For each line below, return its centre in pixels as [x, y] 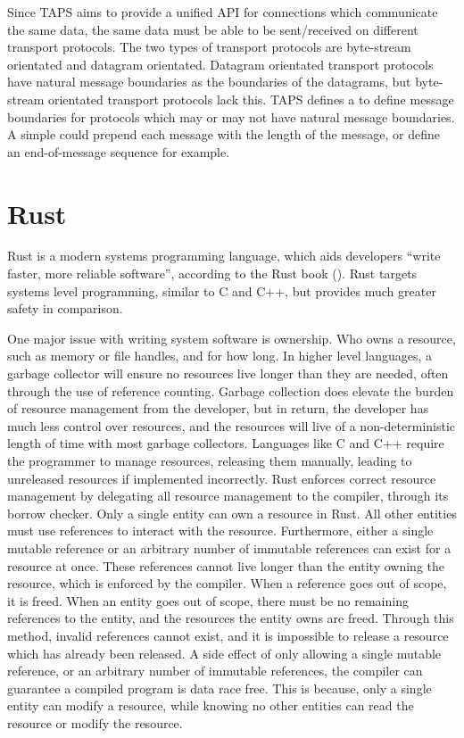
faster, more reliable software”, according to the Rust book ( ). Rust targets [212, 274]
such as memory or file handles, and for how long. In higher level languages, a [220, 356]
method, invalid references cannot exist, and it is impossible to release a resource [228, 635]
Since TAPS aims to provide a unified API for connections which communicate [223, 12]
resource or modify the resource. [95, 722]
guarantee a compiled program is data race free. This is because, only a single [220, 688]
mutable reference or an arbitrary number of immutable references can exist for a [229, 547]
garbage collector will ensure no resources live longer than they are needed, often [228, 373]
